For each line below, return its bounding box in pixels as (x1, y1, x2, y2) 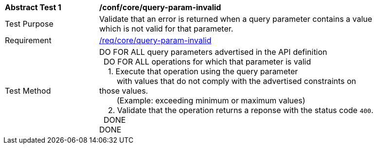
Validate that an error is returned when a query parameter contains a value (99, 14, 373, 24)
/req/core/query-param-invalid (99, 35, 212, 45)
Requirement (5, 35, 52, 45)
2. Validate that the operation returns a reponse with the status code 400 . (108, 105, 374, 115)
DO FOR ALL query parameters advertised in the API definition (99, 47, 327, 57)
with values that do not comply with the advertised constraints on (117, 76, 357, 86)
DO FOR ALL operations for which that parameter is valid (104, 57, 311, 66)
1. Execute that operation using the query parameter (108, 66, 298, 76)
